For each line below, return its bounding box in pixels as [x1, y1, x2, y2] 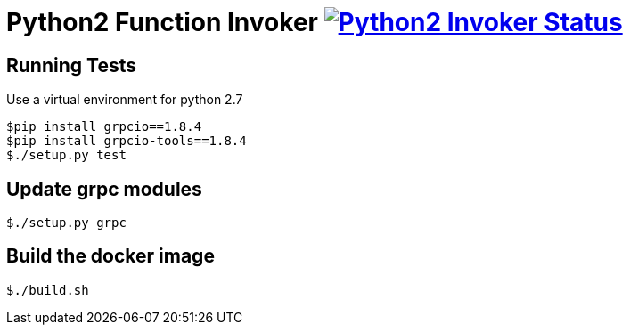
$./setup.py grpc [6, 215, 127, 231]
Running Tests [6, 53, 136, 77]
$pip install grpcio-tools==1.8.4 [6, 134, 247, 149]
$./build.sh [6, 282, 89, 297]
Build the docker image [6, 245, 215, 268]
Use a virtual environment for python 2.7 [6, 92, 243, 108]
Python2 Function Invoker [6, 7, 318, 37]
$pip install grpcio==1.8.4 [6, 119, 202, 134]
